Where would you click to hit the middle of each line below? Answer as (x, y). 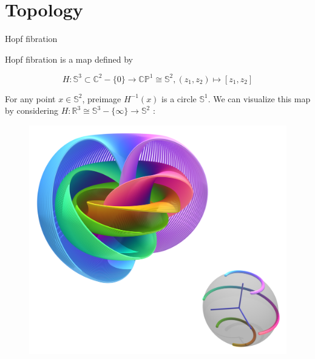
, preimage (102, 98)
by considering (32, 110)
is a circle (179, 98)
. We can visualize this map (259, 98)
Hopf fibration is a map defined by (69, 59)
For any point (30, 98)
